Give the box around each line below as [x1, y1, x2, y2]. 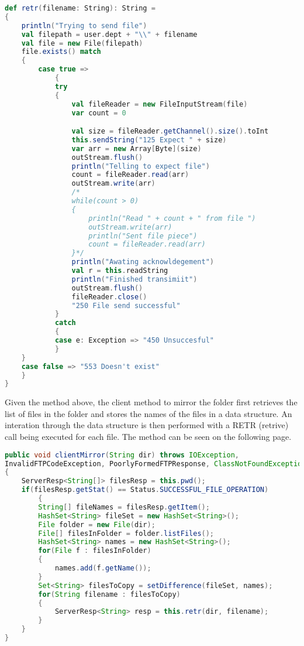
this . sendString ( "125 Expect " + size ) [71, 135, 227, 144]
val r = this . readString [71, 266, 168, 275]
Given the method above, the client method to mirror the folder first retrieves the [5, 396, 298, 408]
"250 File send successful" [71, 301, 181, 310]
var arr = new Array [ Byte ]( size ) [71, 144, 202, 153]
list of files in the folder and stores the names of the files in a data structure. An [5, 407, 292, 419]
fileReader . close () [71, 292, 147, 301]
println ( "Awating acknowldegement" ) [71, 258, 214, 266]
